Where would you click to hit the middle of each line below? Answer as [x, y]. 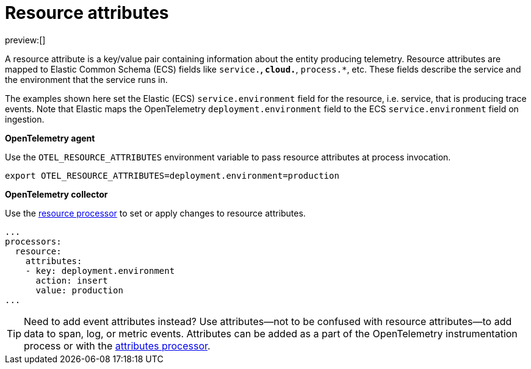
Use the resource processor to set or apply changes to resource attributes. [155, 213]
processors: [33, 241]
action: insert [72, 280]
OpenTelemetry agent [50, 138]
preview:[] [25, 40]
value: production [79, 290]
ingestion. [25, 119]
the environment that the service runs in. [86, 79]
